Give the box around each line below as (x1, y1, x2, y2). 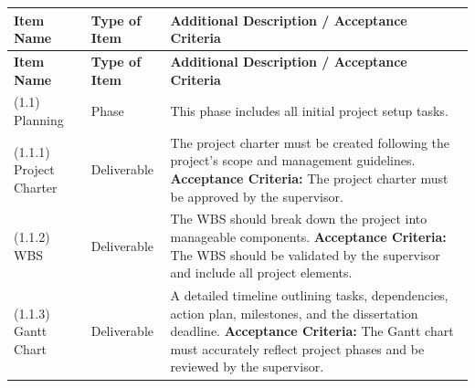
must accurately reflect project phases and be (170, 339, 425, 358)
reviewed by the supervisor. (170, 357, 324, 376)
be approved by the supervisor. (170, 186, 343, 205)
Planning (14, 110, 64, 129)
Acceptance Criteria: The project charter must (170, 169, 449, 187)
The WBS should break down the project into (170, 209, 427, 228)
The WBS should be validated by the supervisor (170, 245, 440, 264)
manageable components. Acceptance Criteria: (170, 227, 447, 246)
